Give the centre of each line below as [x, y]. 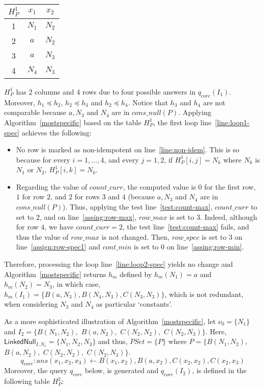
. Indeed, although [229, 216]
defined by [136, 274]
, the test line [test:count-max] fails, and [186, 227]
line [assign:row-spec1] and [58, 247]
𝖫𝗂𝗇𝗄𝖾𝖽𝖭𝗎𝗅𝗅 [20, 342]
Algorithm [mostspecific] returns [55, 274]
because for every [43, 159]
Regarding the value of [52, 186]
